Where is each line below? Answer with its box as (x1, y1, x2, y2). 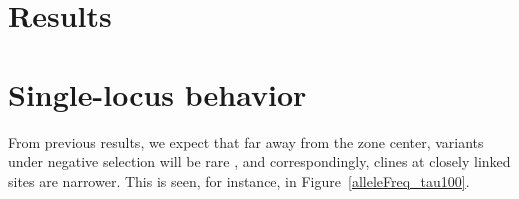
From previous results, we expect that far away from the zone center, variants (8, 131, 484, 152)
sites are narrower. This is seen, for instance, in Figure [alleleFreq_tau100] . (8, 170, 470, 191)
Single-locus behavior (8, 73, 307, 114)
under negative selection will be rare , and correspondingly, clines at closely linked (8, 151, 511, 172)
